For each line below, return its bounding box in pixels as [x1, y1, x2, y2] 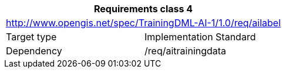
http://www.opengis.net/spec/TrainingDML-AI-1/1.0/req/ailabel [6, 17, 281, 29]
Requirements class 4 [94, 3, 193, 15]
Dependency [6, 45, 62, 57]
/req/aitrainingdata [144, 45, 227, 57]
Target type [6, 31, 57, 43]
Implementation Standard [144, 31, 256, 43]
